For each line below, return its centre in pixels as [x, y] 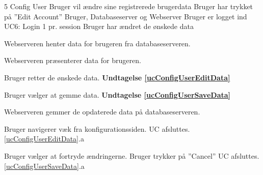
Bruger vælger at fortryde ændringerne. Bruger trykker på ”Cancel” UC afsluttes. [132, 155]
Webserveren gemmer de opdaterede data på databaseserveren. [102, 112]
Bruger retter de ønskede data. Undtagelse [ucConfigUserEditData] [117, 77]
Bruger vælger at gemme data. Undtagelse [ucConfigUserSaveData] [117, 94]
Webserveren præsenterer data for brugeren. [73, 60]
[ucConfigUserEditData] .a [44, 139]
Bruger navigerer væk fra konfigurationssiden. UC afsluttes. [97, 128]
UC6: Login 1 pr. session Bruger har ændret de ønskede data [99, 26]
